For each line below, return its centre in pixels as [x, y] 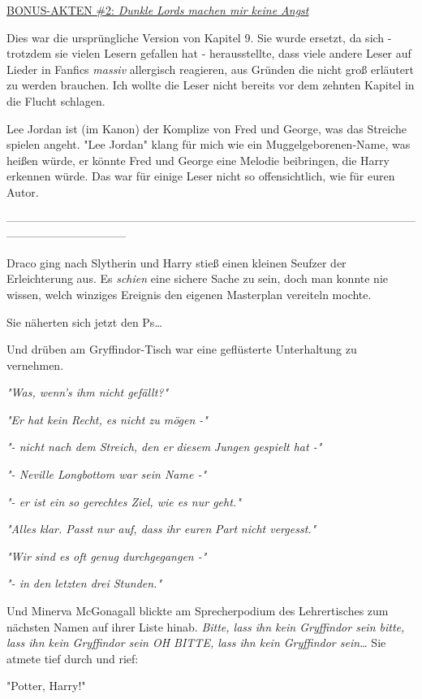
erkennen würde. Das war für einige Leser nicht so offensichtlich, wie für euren [201, 176]
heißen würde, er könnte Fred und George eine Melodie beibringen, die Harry [198, 160]
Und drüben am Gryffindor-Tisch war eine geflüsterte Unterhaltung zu [182, 349]
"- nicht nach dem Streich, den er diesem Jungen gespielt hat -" [164, 447]
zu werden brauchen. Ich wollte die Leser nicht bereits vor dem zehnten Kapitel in [211, 85]
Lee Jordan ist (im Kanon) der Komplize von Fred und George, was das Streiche [207, 128]
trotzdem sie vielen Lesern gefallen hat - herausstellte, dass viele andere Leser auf [209, 53]
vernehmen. [35, 365]
